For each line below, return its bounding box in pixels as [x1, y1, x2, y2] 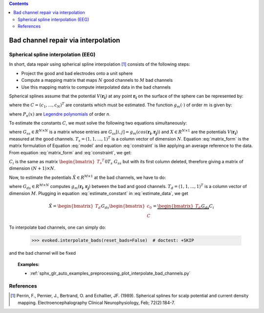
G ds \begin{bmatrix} [101, 203, 145, 210]
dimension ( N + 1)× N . [9, 166, 56, 171]
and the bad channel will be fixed [9, 250, 76, 256]
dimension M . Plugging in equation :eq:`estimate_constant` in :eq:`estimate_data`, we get [9, 190, 188, 196]
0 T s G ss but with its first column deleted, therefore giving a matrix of [104, 159, 244, 166]
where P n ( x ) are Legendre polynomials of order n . [9, 111, 110, 118]
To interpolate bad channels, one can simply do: [9, 224, 106, 230]
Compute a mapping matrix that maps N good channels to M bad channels [21, 77, 173, 83]
